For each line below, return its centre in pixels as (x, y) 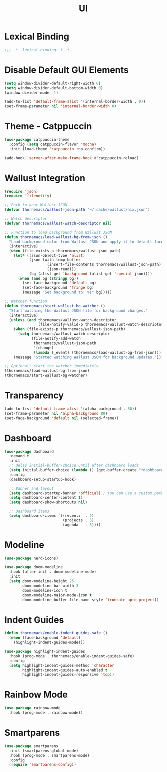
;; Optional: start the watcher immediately (52, 366)
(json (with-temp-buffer (55, 260)
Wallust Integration (45, 178)
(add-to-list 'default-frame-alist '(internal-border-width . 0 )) (75, 102)
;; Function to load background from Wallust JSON (58, 232)
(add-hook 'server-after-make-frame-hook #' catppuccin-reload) (72, 158)
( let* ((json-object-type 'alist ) (49, 256)
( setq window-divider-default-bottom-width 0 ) (54, 88)
